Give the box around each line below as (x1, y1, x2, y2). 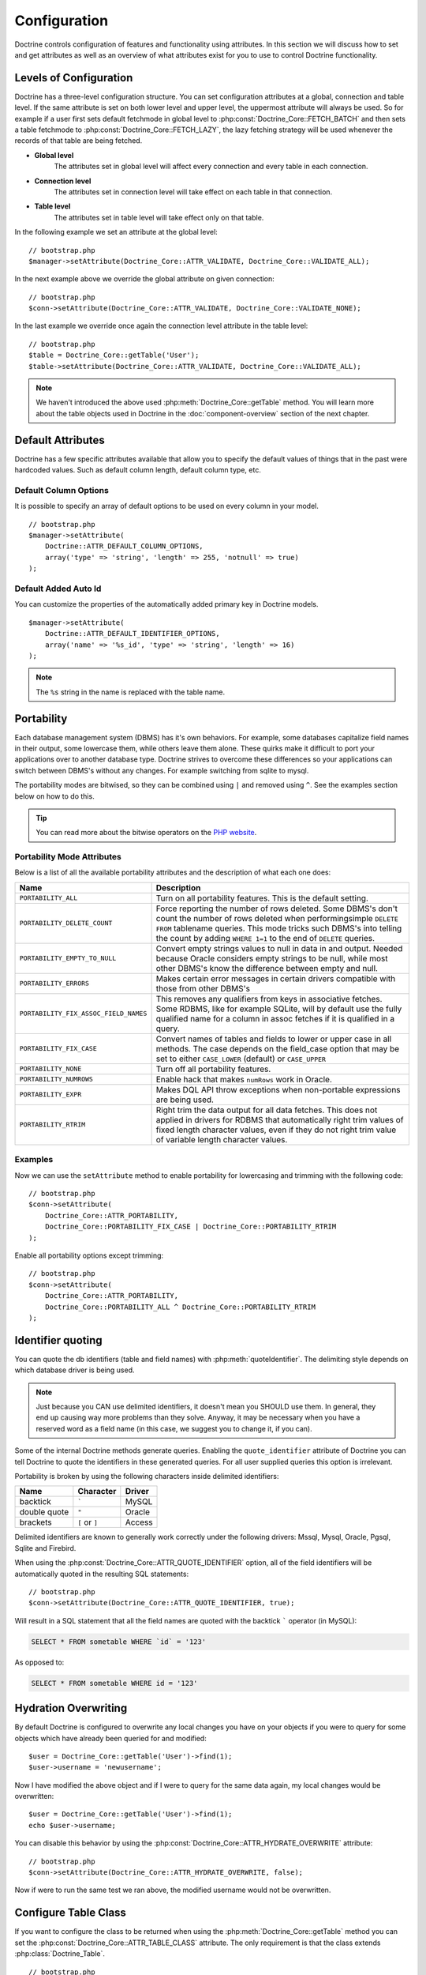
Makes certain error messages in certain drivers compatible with (155, 972, 396, 984)
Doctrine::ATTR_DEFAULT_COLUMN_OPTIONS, (44, 542, 204, 551)
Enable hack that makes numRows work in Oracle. (155, 1074, 333, 1085)
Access (125, 1517, 153, 1528)
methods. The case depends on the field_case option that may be (155, 1043, 400, 1054)
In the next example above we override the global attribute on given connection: (14, 274, 275, 284)
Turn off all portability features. (155, 1063, 271, 1074)
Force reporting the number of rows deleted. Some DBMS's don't (155, 903, 398, 914)
